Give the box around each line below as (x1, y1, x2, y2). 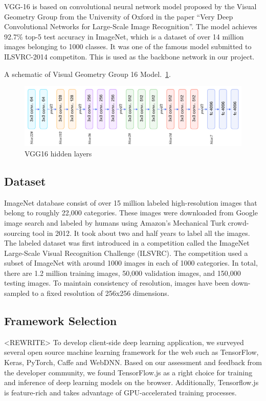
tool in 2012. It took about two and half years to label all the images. (32, 227, 250, 238)
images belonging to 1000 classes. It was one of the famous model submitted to (4, 41, 252, 52)
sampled (4, 288, 30, 298)
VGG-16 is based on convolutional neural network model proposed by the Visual (4, 1, 257, 11)
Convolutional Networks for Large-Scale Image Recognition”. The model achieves (4, 21, 257, 32)
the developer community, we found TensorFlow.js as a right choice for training (4, 367, 253, 377)
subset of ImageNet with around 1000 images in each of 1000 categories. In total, (4, 257, 258, 268)
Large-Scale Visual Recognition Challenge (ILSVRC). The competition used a (4, 247, 248, 258)
